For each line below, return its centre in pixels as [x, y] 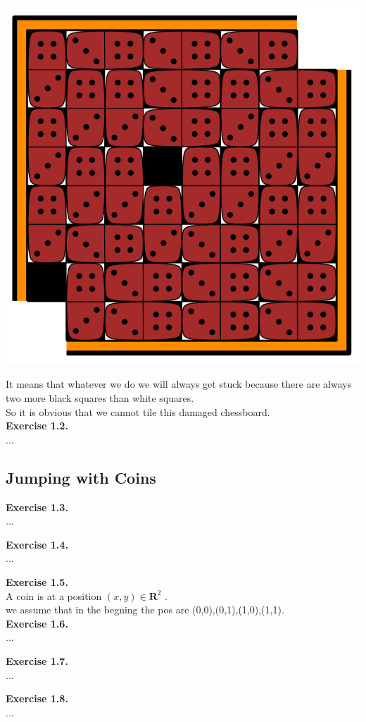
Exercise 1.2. [37, 426]
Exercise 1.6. [37, 623]
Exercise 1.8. [37, 698]
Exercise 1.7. [37, 660]
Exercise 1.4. [37, 544]
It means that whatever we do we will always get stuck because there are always [179, 384]
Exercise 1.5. [37, 581]
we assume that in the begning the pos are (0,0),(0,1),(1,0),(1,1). [145, 610]
